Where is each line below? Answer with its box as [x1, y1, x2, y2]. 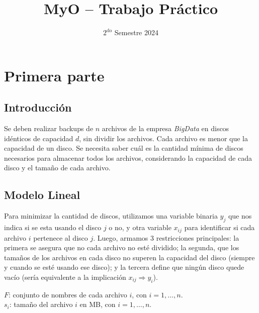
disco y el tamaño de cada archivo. [4, 162, 111, 173]
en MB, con [79, 299, 116, 309]
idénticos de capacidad [4, 133, 73, 143]
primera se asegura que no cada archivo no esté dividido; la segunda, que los [4, 242, 239, 253]
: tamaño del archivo [9, 299, 73, 309]
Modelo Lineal [4, 187, 80, 202]
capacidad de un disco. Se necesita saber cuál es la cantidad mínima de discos [4, 143, 243, 153]
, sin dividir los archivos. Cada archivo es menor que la [79, 133, 248, 143]
